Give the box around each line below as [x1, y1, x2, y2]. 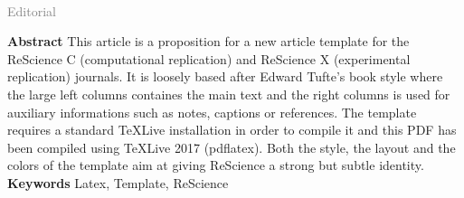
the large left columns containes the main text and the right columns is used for [7, 84, 450, 103]
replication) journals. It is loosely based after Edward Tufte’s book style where [7, 67, 443, 86]
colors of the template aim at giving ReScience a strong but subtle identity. [7, 156, 424, 174]
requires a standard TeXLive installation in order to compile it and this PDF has [7, 120, 457, 139]
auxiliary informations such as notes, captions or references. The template [7, 102, 417, 121]
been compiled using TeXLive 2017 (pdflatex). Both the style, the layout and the [7, 137, 456, 156]
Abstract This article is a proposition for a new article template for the [7, 32, 410, 51]
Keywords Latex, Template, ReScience [7, 173, 229, 192]
